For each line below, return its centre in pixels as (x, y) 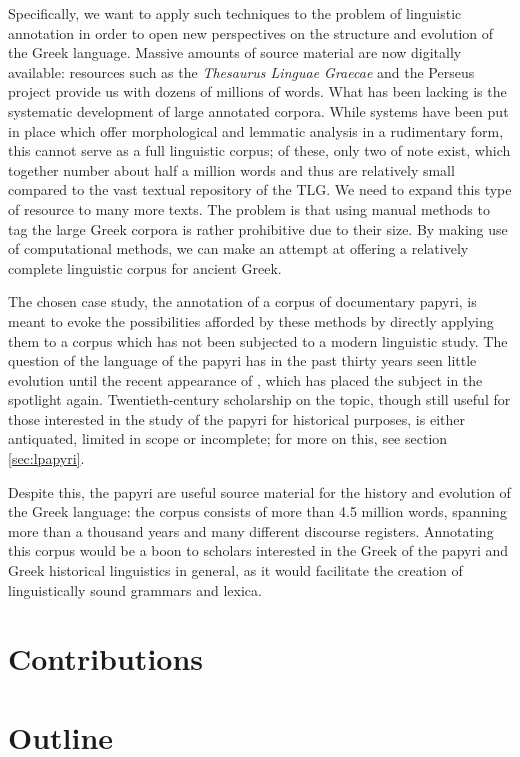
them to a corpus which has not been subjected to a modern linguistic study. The (258, 340)
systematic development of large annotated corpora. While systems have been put (258, 110)
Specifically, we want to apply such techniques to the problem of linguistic (235, 13)
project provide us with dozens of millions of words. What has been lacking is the (257, 91)
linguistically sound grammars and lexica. (135, 589)
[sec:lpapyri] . (46, 458)
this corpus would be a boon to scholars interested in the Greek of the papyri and (258, 550)
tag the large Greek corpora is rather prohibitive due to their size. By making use (258, 228)
